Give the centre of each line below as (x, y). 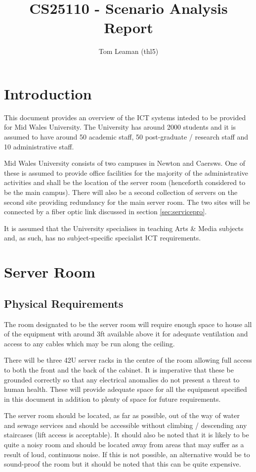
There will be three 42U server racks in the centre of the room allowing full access (128, 360)
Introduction (48, 93)
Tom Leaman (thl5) (128, 51)
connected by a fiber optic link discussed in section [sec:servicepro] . (106, 212)
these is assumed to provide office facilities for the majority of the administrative (126, 172)
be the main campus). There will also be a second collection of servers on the (121, 192)
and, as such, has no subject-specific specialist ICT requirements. (103, 238)
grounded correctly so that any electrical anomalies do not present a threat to (122, 379)
